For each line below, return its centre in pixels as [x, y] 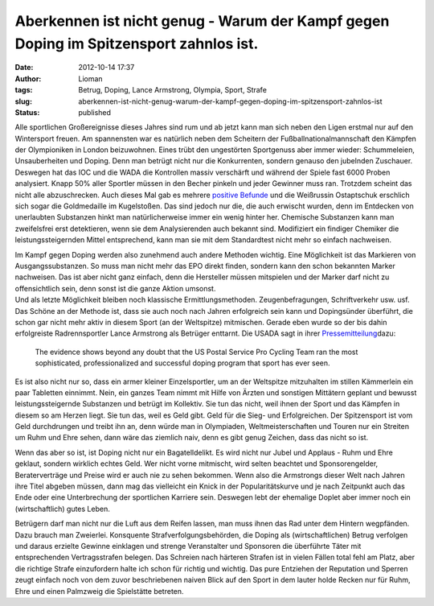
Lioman [91, 78]
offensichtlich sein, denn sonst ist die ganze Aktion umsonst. [115, 288]
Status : [27, 112]
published [95, 112]
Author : [28, 78]
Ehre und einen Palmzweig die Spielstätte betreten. [99, 591]
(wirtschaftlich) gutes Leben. [62, 509]
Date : [24, 68]
